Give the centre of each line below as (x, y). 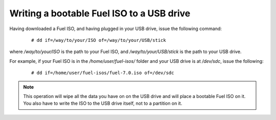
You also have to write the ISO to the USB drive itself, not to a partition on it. (103, 103)
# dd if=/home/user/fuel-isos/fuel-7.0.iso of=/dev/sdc (103, 73)
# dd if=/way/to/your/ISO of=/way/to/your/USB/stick (99, 40)
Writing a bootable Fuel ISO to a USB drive (100, 13)
